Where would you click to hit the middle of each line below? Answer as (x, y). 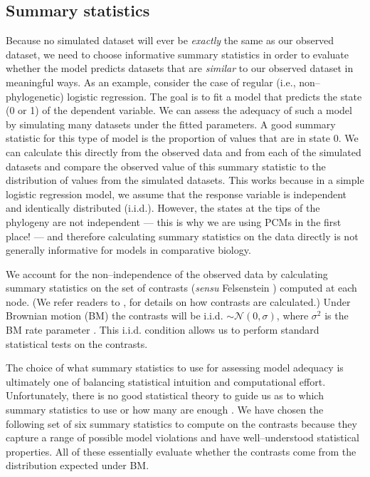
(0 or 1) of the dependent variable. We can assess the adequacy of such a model (179, 110)
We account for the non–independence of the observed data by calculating (167, 273)
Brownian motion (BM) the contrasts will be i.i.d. (115, 316)
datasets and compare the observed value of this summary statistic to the (166, 166)
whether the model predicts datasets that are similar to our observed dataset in (180, 68)
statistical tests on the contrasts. (77, 343)
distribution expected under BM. (78, 465)
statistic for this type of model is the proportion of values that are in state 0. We (182, 138)
